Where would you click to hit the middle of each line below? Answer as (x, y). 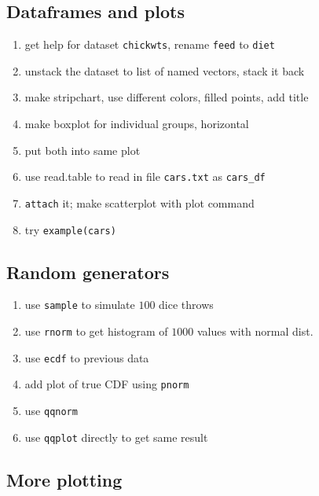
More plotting (64, 479)
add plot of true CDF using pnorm (107, 384)
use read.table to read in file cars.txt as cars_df (145, 176)
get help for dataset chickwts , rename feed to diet (150, 44)
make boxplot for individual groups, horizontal (137, 124)
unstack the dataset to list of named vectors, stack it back (165, 70)
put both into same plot (82, 150)
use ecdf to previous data (87, 357)
